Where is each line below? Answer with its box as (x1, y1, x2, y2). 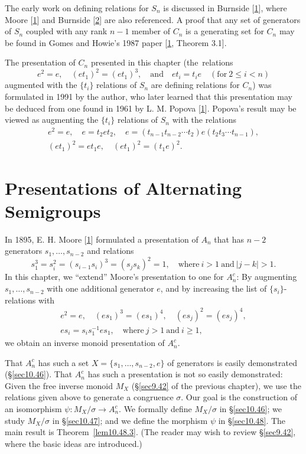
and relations (87, 244, 134, 257)
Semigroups (5, 198, 101, 223)
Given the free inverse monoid (5, 379, 113, 391)
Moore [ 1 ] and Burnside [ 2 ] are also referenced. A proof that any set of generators (5, 13, 301, 25)
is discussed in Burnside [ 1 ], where (163, 2, 287, 14)
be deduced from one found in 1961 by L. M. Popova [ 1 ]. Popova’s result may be (5, 102, 297, 114)
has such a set (38, 356, 89, 368)
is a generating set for (185, 25, 264, 37)
